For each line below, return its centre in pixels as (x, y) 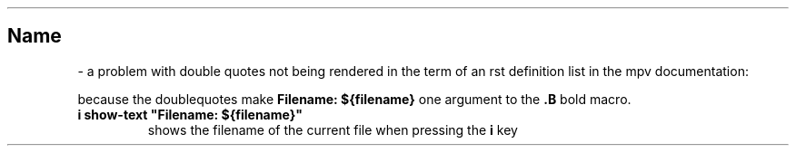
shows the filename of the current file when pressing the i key (333, 129)
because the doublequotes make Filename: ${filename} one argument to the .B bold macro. (354, 99)
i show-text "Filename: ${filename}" (190, 114)
